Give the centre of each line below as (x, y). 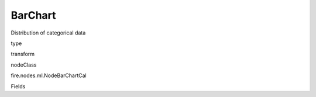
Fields (18, 86)
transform (23, 54)
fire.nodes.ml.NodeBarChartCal (49, 75)
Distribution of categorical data (48, 33)
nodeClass (24, 65)
